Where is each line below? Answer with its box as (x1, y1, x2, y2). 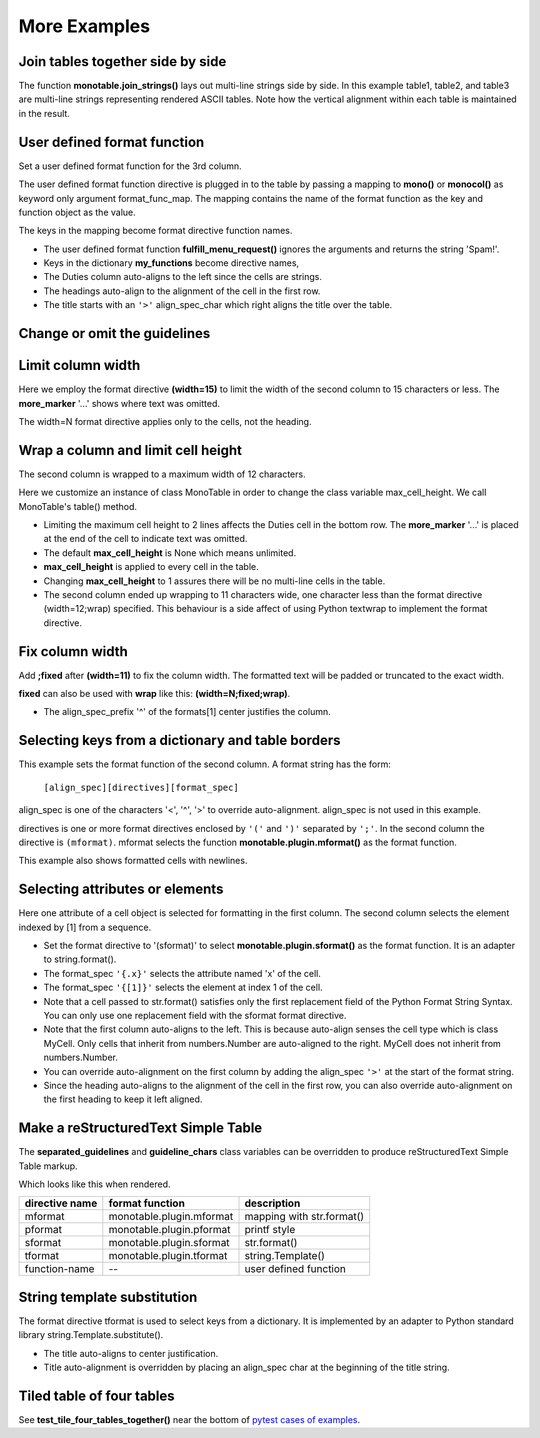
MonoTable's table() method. (18, 500, 137, 512)
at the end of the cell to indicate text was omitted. (43, 533, 248, 545)
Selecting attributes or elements (18, 881, 224, 898)
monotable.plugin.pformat (108, 1223, 231, 1237)
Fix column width (18, 643, 129, 660)
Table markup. (18, 1160, 79, 1172)
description (244, 1196, 301, 1210)
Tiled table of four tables (18, 1387, 175, 1404)
